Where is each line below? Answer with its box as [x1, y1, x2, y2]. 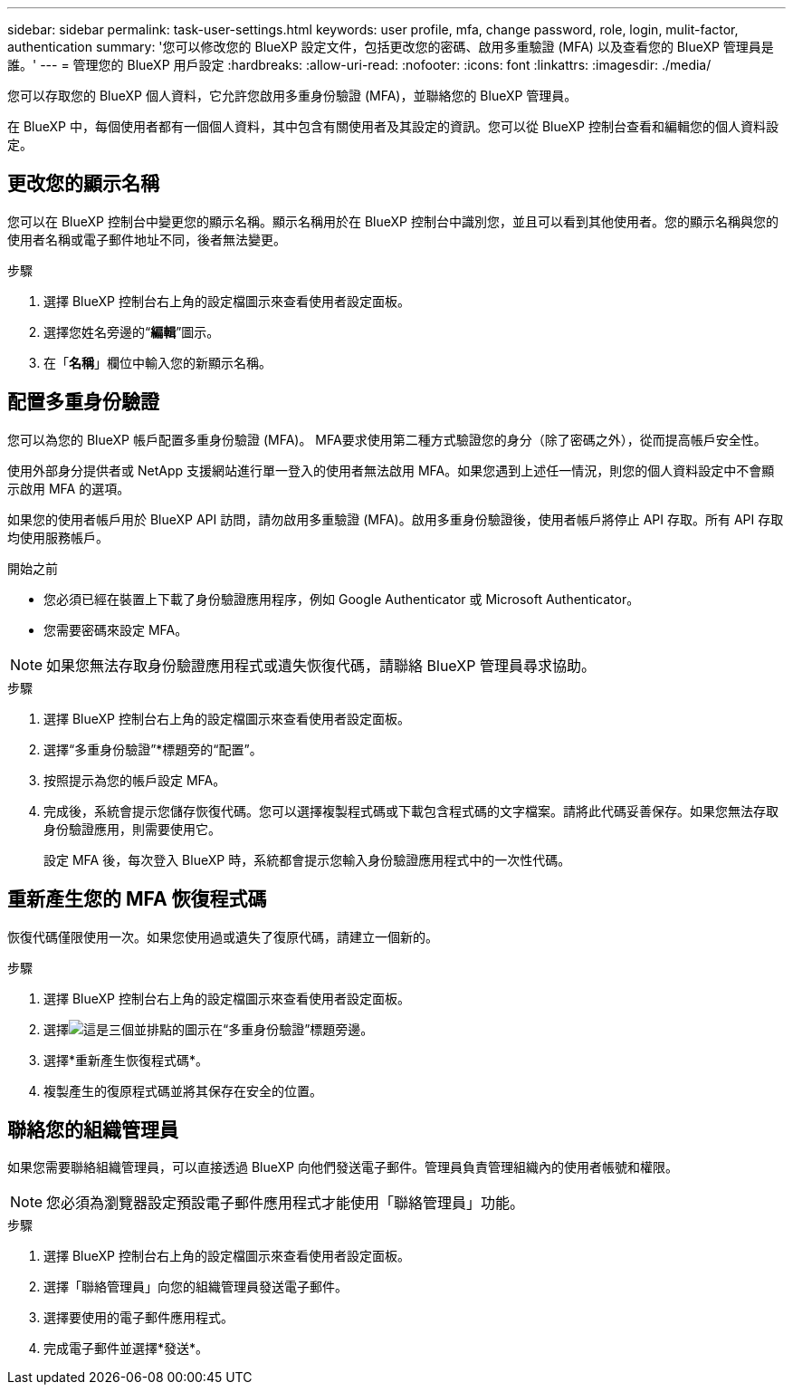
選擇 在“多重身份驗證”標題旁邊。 [43, 1021, 374, 1037]
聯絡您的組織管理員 [7, 1118, 178, 1141]
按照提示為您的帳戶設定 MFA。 [43, 772, 226, 788]
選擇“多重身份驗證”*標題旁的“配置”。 [43, 741, 263, 757]
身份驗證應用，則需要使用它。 [43, 821, 221, 837]
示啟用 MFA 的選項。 [7, 480, 130, 496]
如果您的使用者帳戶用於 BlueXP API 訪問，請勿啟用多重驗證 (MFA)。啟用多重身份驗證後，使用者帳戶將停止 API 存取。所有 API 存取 [7, 511, 784, 527]
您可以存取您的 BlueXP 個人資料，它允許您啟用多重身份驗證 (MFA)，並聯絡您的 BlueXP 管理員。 [7, 88, 578, 103]
